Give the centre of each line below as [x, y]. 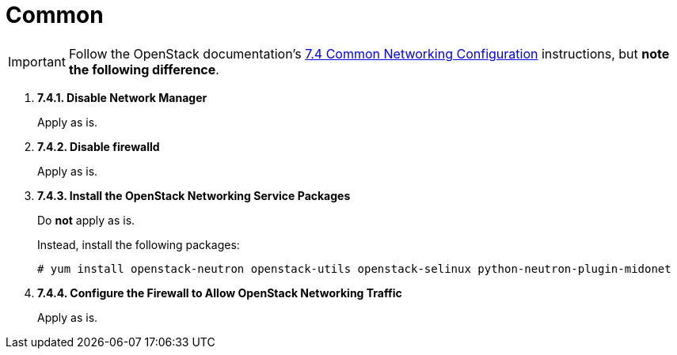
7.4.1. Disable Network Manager [122, 97]
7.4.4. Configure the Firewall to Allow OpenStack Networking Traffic [220, 293]
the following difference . [144, 69]
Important [37, 61]
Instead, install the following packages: [139, 244]
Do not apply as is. [86, 220]
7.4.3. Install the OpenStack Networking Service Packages [194, 195]
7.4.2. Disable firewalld [99, 146]
